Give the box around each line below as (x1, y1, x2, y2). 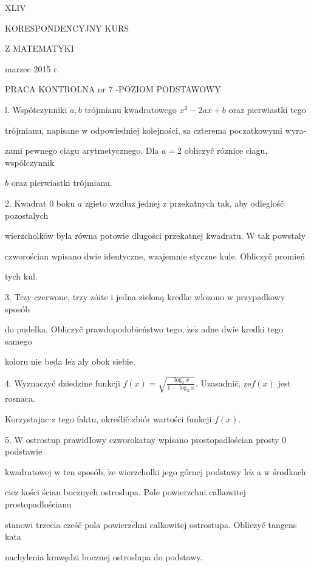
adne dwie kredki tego (201, 323, 283, 335)
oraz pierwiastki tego (228, 103, 306, 115)
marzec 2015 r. (5, 62, 60, 75)
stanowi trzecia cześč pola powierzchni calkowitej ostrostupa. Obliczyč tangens (5, 518, 297, 531)
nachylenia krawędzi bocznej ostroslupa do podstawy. (5, 550, 203, 563)
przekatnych (169, 196, 215, 209)
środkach (273, 465, 306, 478)
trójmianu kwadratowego (84, 103, 177, 115)
